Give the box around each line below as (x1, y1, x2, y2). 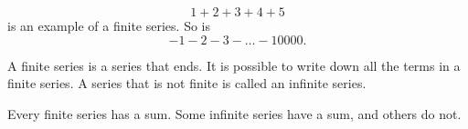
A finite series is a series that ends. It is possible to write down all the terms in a (7, 55, 461, 74)
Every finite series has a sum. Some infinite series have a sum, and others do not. (7, 104, 462, 123)
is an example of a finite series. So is (7, 16, 210, 35)
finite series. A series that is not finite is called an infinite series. (7, 74, 367, 93)
